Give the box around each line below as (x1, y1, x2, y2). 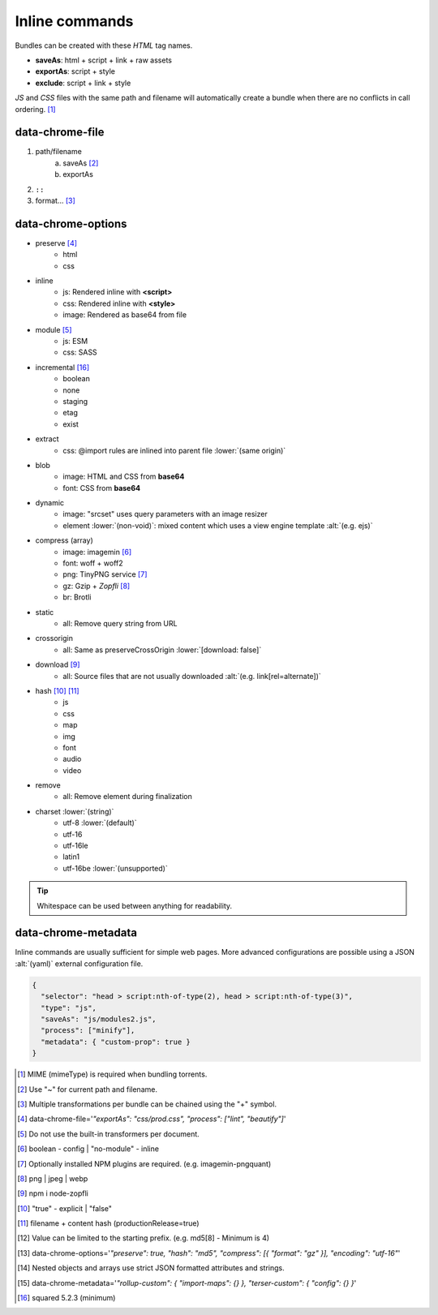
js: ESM (62, 337, 88, 346)
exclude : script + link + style (35, 78, 131, 88)
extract (35, 434, 60, 444)
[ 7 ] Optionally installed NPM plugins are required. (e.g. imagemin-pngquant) (17, 1158, 272, 1168)
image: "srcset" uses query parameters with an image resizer (62, 509, 268, 519)
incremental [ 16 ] (35, 362, 90, 372)
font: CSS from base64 (62, 483, 141, 492)
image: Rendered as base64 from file (62, 310, 187, 320)
